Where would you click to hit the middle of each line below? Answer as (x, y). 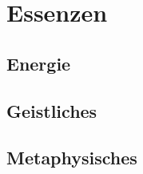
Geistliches (52, 110)
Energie (39, 63)
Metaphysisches (72, 158)
